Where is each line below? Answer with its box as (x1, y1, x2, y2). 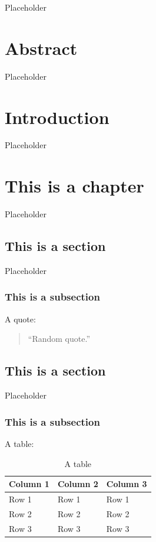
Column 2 (57, 478, 98, 490)
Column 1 (9, 478, 49, 490)
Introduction (5, 105, 109, 129)
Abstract (5, 35, 78, 60)
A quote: (5, 312, 36, 325)
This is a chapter (5, 174, 144, 198)
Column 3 (106, 478, 147, 490)
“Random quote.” (28, 332, 90, 345)
